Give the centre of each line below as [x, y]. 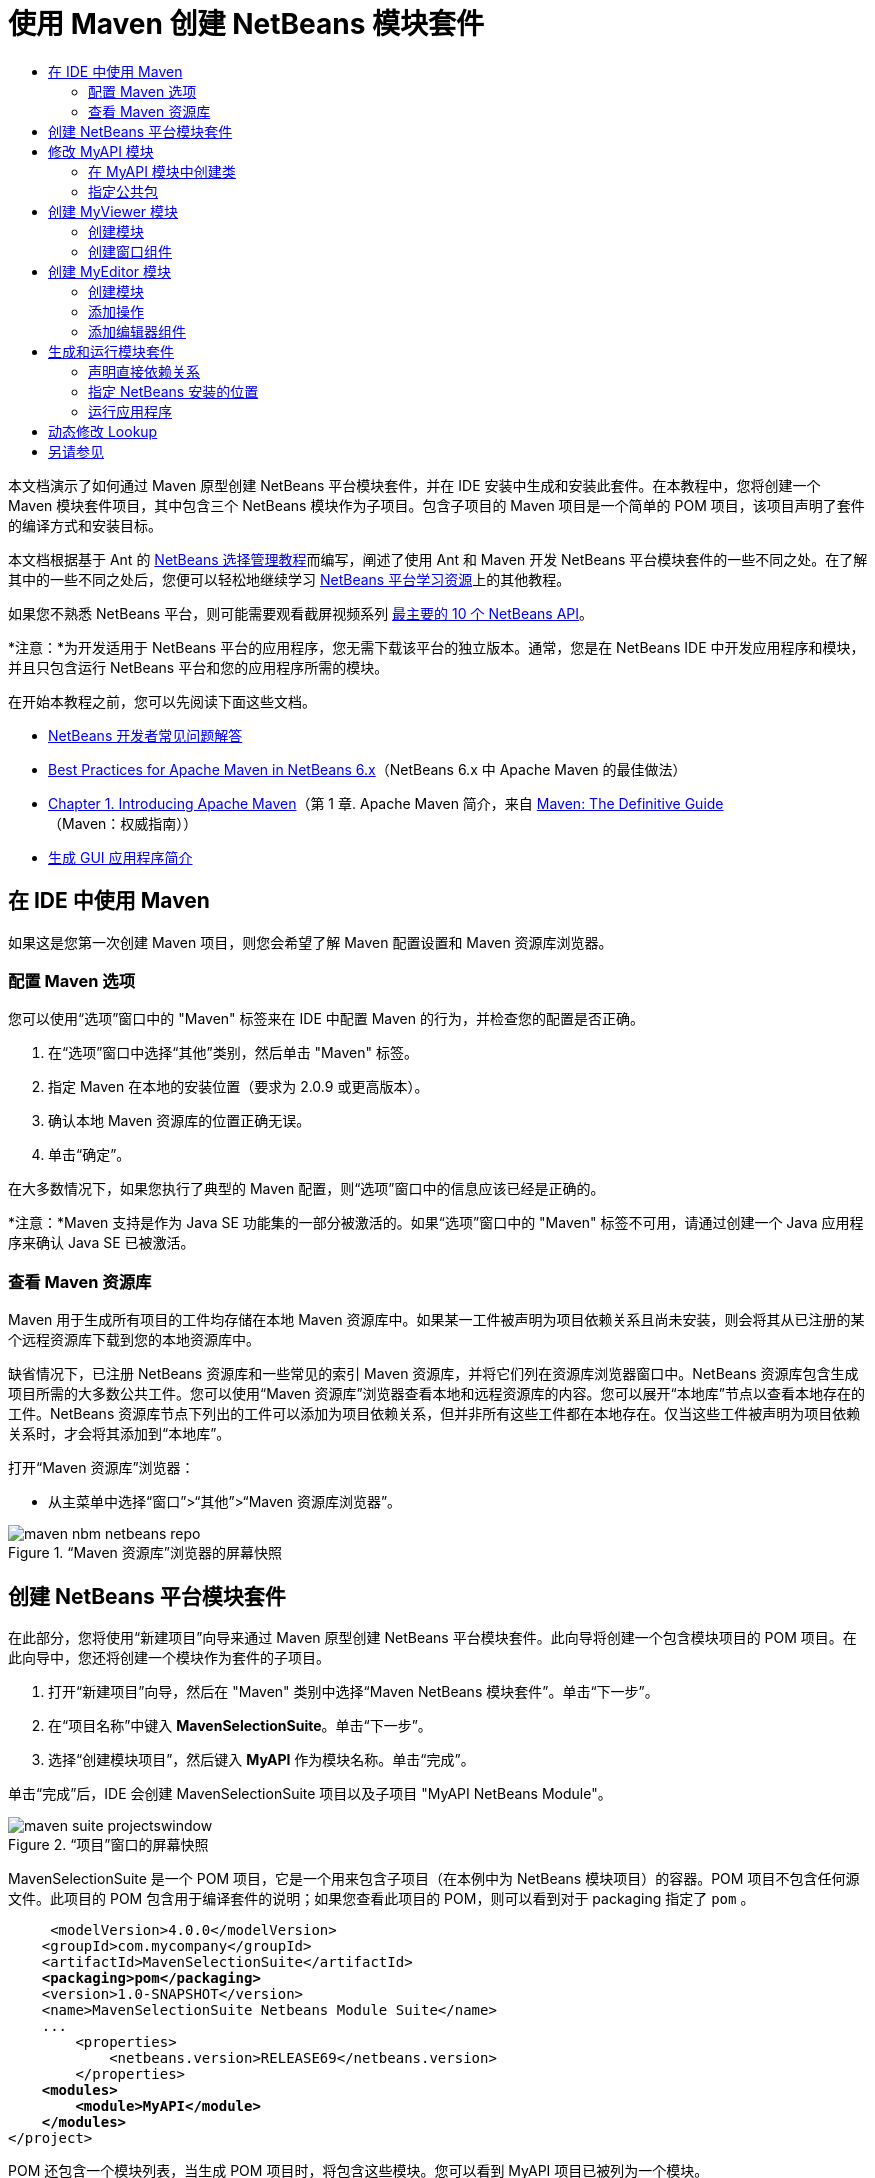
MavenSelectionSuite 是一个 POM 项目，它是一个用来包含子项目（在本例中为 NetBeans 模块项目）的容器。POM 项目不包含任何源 [434, 1878]
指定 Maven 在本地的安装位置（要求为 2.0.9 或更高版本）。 [238, 1087]
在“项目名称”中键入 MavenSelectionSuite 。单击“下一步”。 [240, 1725]
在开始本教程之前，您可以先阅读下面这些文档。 [162, 701]
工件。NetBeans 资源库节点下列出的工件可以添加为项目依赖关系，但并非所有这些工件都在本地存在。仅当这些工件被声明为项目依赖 [434, 1414]
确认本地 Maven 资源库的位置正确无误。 [179, 1121]
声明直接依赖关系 [144, 371]
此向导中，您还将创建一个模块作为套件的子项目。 [169, 1657]
